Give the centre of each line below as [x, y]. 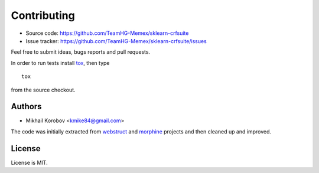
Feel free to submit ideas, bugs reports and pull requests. [81, 52]
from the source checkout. [43, 90]
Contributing [43, 15]
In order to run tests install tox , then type [60, 63]
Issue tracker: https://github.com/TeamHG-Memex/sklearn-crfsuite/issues [116, 41]
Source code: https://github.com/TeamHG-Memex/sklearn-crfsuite [107, 33]
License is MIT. [29, 162]
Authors [26, 107]
